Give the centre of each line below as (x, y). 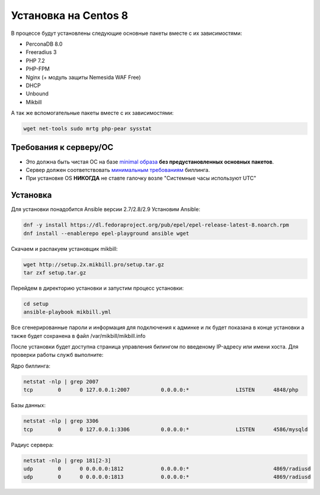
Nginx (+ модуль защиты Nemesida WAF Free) (84, 77)
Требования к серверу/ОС (62, 147)
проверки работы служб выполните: (57, 355)
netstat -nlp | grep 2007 (61, 381)
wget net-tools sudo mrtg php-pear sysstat (88, 129)
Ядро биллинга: (31, 366)
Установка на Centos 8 (70, 15)
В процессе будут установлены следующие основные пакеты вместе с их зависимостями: (127, 33)
